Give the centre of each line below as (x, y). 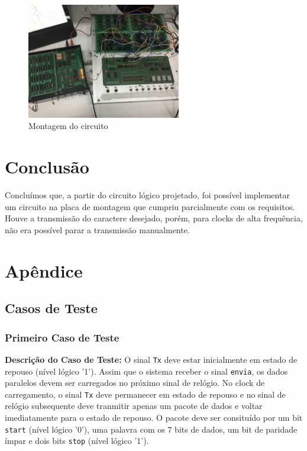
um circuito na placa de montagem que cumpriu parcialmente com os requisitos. (150, 206)
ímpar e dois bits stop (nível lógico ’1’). (77, 441)
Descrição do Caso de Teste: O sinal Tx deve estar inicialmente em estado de (151, 359)
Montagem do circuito (68, 126)
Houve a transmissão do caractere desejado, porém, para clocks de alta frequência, (154, 218)
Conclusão (47, 167)
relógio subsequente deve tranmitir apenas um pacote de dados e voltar (134, 406)
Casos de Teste (51, 308)
